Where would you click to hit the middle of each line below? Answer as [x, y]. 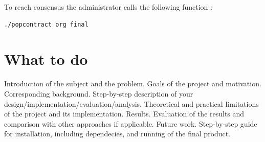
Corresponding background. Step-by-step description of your [99, 93]
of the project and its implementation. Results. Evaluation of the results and [124, 114]
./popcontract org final [46, 24]
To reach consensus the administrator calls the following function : [108, 7]
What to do [46, 59]
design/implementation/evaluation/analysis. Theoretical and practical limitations [131, 103]
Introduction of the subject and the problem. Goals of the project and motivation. [133, 84]
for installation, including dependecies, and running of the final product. [117, 134]
